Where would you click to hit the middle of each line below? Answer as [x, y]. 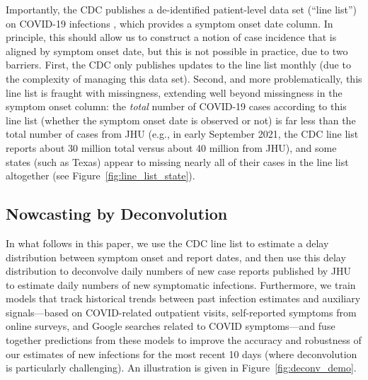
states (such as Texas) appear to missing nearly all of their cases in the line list [177, 161]
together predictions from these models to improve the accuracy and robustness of [184, 340]
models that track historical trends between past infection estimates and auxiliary [183, 298]
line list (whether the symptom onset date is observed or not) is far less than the [181, 120]
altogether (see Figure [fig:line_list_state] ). [100, 176]
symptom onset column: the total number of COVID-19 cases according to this [176, 106]
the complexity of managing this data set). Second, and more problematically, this [184, 78]
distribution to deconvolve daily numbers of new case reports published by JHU [179, 271]
